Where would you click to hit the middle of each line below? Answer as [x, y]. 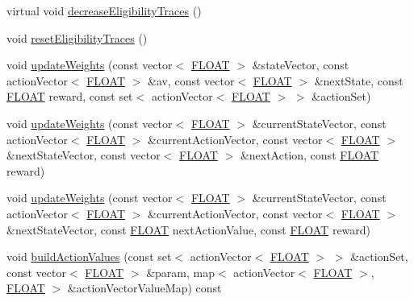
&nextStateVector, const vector [84, 155]
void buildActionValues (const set [89, 256]
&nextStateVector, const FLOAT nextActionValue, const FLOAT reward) [189, 229]
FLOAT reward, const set [70, 96]
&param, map [180, 272]
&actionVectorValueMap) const [144, 288]
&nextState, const [359, 80]
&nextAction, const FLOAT [309, 155]
